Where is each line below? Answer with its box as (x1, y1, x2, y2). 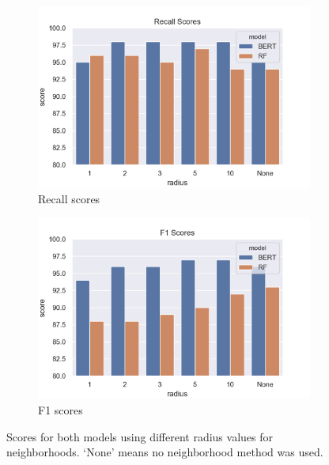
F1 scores (38, 402, 83, 418)
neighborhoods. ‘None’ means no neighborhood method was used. (6, 444, 323, 460)
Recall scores (38, 190, 100, 206)
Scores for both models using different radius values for (6, 428, 273, 444)
